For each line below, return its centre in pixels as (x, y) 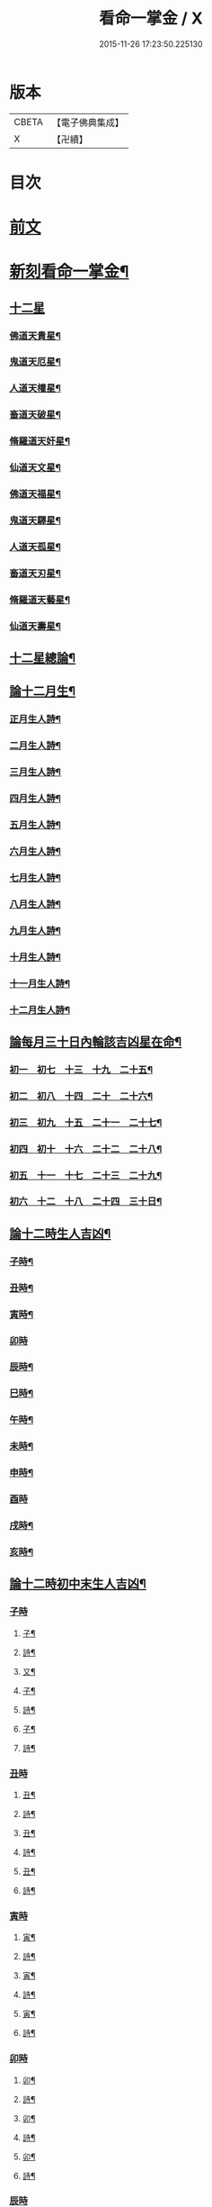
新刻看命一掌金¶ (69, 272)
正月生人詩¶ (35, 719)
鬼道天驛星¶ (35, 520)
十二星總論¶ (43, 658)
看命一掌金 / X (151, 18)
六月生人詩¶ (35, 852)
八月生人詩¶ (35, 904)
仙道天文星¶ (35, 467)
